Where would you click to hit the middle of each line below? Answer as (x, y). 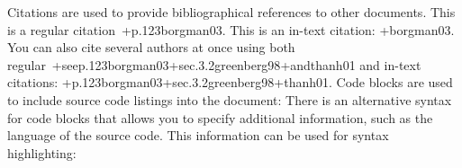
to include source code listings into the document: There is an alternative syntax (230, 99)
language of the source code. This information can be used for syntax (198, 135)
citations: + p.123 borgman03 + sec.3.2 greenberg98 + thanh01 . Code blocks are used (230, 82)
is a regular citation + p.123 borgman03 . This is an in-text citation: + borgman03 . (231, 29)
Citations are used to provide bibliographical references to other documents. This (231, 12)
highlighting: (42, 152)
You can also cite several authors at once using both (151, 47)
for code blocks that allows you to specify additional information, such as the (220, 117)
